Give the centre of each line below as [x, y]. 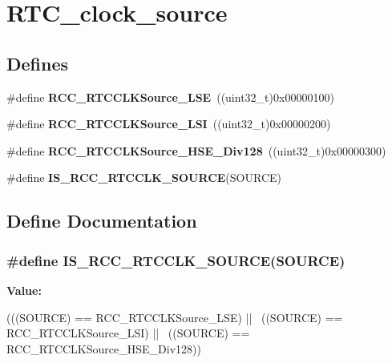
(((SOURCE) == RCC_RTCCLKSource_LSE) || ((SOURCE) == [175, 317]
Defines [38, 63]
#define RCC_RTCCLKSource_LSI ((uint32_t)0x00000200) [169, 124]
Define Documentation [102, 221]
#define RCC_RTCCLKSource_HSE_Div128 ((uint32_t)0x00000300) [196, 150]
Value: [24, 290]
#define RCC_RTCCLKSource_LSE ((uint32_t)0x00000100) [170, 97]
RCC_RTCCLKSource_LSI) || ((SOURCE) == [128, 333]
